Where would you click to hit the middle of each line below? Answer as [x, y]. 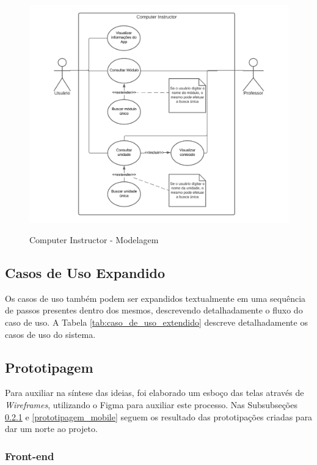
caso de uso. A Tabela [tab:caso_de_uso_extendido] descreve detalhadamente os [156, 322]
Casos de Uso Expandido [85, 273]
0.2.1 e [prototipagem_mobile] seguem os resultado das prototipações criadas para [159, 416]
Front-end [30, 456]
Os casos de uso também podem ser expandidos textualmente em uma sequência [155, 298]
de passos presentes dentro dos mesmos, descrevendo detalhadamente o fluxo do [154, 310]
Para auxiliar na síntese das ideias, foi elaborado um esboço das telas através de [155, 393]
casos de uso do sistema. [50, 334]
